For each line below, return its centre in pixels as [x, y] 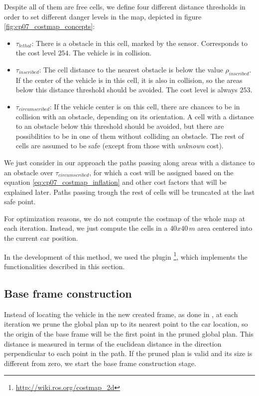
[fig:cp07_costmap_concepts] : [50, 26]
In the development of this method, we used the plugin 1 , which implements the [126, 256]
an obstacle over [29, 172]
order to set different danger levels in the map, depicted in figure [103, 16]
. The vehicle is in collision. [110, 53]
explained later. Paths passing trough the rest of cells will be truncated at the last [129, 192]
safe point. [20, 201]
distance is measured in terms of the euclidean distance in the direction [113, 343]
